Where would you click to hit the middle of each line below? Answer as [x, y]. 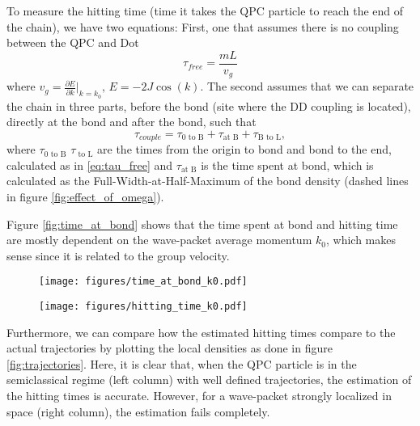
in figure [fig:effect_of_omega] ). [85, 196]
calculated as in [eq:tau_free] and [90, 164]
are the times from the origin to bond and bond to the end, [244, 149]
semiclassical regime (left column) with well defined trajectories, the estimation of [209, 380]
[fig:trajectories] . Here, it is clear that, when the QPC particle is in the [182, 363]
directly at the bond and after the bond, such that [132, 122]
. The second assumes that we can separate [307, 86]
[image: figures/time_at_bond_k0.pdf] [143, 282]
